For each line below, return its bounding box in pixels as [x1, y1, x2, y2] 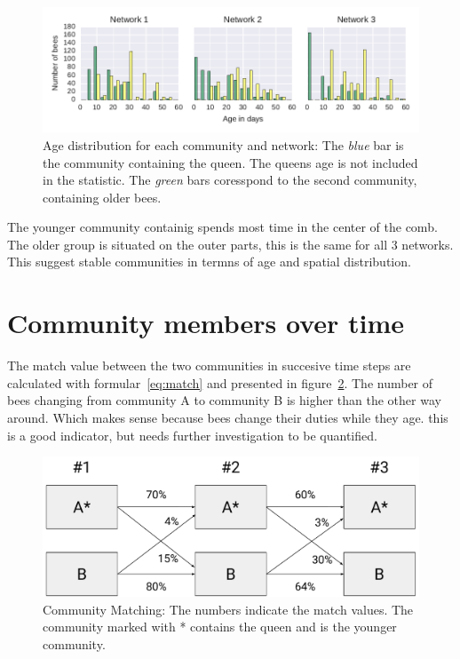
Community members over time [7, 305, 405, 341]
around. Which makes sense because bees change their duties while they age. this [7, 408, 448, 426]
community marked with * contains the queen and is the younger [43, 617, 397, 636]
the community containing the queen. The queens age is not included [43, 153, 418, 171]
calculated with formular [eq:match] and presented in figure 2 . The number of [7, 373, 433, 392]
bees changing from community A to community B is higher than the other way [7, 391, 441, 409]
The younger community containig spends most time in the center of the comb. [7, 218, 438, 236]
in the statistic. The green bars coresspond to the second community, [43, 171, 417, 189]
